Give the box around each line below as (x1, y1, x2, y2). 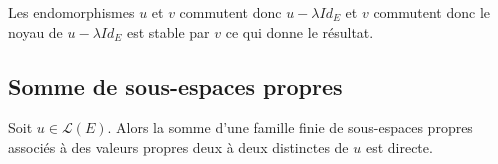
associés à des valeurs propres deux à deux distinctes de (8, 136, 349, 157)
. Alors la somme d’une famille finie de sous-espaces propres (107, 117, 473, 138)
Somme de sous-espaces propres (8, 70, 343, 101)
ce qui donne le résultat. (225, 21, 374, 42)
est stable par (126, 21, 210, 42)
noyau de (8, 21, 63, 42)
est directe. (365, 136, 433, 157)
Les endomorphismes (8, 2, 135, 22)
